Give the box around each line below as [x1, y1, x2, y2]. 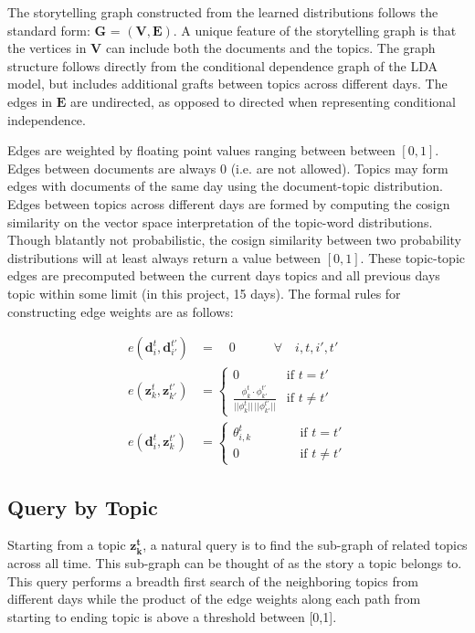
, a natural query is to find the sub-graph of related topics [142, 535, 468, 554]
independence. [7, 110, 86, 129]
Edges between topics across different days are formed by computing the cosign [7, 194, 450, 213]
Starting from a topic [7, 535, 126, 554]
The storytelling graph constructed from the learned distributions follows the [7, 3, 438, 21]
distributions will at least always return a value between [7, 248, 322, 267]
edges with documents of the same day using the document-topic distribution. [7, 176, 443, 195]
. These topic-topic [360, 248, 465, 267]
